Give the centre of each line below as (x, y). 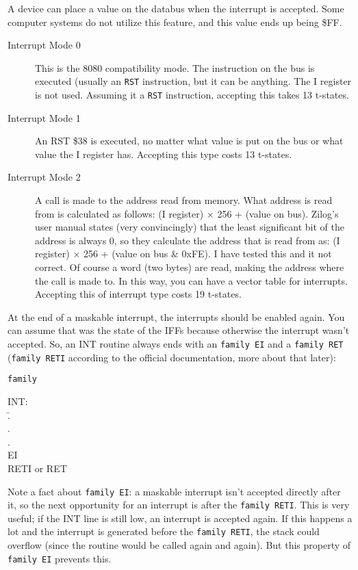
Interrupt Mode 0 (44, 45)
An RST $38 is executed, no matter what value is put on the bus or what (189, 141)
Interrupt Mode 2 (44, 177)
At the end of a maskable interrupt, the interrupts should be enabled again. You (176, 316)
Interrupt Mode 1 (44, 117)
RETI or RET (37, 468)
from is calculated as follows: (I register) (119, 213)
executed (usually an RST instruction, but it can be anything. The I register (193, 81)
